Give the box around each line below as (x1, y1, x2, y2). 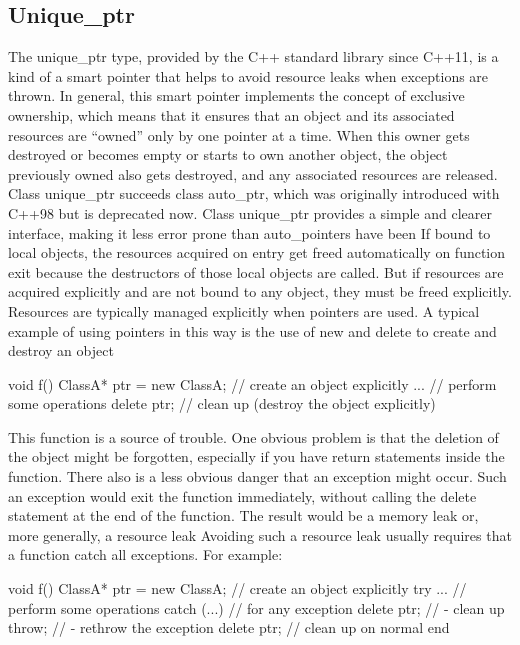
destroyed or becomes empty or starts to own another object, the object (8, 144, 448, 165)
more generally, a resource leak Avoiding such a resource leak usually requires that (8, 524, 512, 545)
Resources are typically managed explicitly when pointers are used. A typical (8, 300, 480, 321)
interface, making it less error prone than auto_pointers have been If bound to (8, 222, 491, 243)
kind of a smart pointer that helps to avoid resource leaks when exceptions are (8, 65, 489, 86)
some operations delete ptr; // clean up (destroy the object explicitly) (8, 393, 436, 414)
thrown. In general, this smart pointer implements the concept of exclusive (8, 85, 465, 106)
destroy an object (8, 340, 114, 361)
